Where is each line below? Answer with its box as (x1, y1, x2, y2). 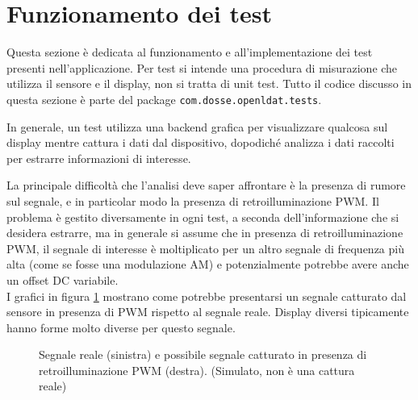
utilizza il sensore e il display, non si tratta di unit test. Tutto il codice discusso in (6, 75, 412, 92)
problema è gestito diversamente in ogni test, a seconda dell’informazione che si (6, 208, 399, 225)
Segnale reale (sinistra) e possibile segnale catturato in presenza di (39, 346, 367, 363)
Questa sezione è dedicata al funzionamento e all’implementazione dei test (6, 44, 373, 60)
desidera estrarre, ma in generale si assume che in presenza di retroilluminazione (6, 224, 403, 241)
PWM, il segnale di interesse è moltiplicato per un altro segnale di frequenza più (6, 240, 404, 256)
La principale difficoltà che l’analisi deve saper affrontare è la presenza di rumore (6, 177, 406, 194)
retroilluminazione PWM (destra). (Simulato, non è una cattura (39, 361, 355, 378)
